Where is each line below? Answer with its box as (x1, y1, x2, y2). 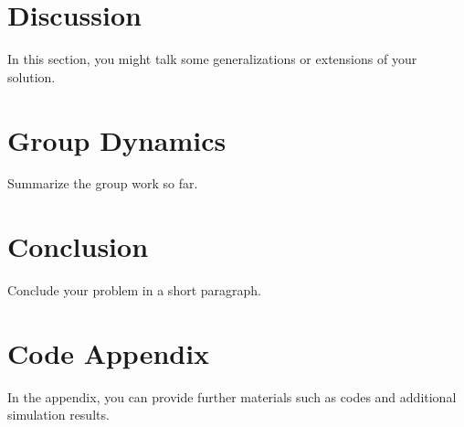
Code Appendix (7, 334, 210, 371)
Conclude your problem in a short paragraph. (7, 281, 261, 300)
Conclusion (7, 228, 149, 265)
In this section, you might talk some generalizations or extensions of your (7, 49, 417, 69)
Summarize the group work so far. (7, 174, 198, 193)
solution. (7, 67, 56, 86)
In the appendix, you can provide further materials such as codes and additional (7, 387, 457, 406)
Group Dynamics (7, 121, 227, 158)
